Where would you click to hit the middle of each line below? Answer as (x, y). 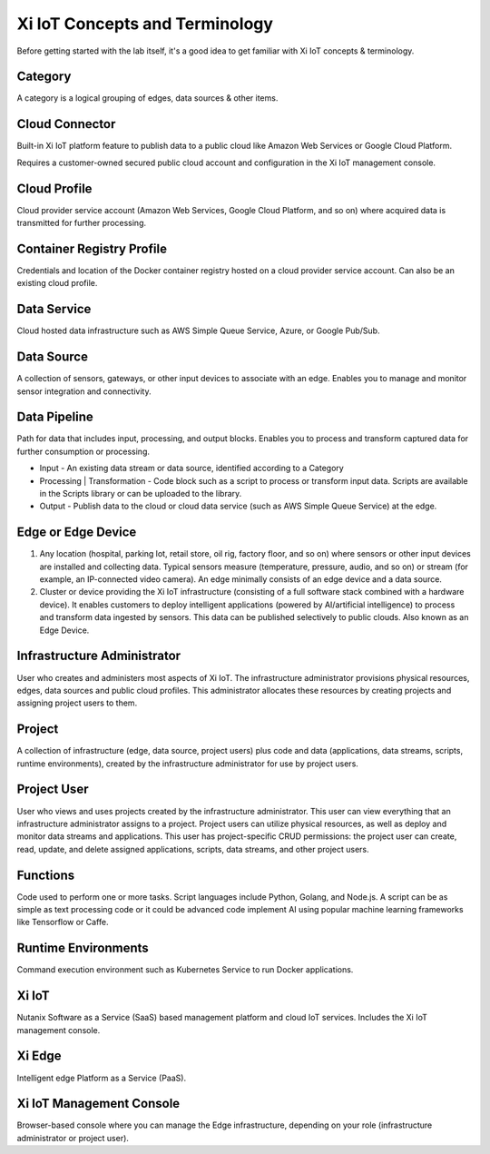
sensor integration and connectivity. (84, 391)
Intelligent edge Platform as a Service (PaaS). (101, 1078)
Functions (46, 875)
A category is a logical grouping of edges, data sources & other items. (147, 98)
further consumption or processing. (83, 451)
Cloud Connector (66, 124)
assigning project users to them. (77, 703)
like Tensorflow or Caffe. (63, 922)
